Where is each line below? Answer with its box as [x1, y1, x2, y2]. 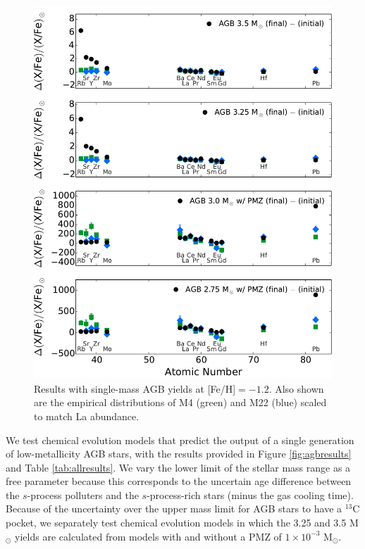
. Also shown [268, 381, 324, 396]
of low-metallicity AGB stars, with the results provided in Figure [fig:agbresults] [6, 446, 352, 461]
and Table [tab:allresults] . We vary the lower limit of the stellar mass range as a [6, 460, 351, 474]
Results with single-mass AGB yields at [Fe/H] [34, 381, 236, 396]
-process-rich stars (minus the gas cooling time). [147, 487, 354, 502]
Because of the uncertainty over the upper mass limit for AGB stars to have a [6, 501, 342, 516]
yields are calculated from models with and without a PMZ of [15, 529, 282, 543]
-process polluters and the [27, 487, 139, 502]
